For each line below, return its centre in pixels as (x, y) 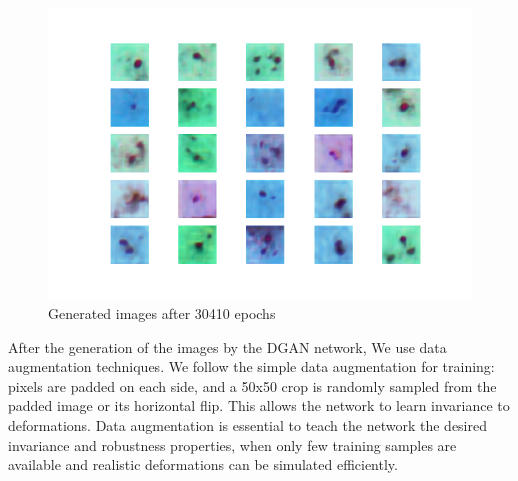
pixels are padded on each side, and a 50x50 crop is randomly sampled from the (252, 385)
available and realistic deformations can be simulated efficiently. (203, 464)
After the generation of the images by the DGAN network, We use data (227, 346)
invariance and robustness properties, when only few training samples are (232, 444)
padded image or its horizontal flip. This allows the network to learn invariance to (259, 405)
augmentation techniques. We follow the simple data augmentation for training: (251, 366)
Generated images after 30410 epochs (162, 313)
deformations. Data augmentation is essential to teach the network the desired (247, 425)
